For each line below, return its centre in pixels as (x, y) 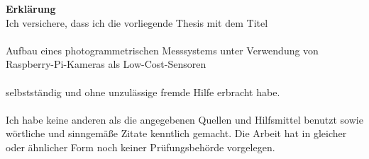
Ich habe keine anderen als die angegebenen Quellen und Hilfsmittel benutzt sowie (184, 119)
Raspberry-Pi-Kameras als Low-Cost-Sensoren (106, 64)
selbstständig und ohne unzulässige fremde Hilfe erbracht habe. (143, 92)
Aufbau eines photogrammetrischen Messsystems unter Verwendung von (162, 50)
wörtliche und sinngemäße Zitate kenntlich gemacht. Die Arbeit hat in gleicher (176, 133)
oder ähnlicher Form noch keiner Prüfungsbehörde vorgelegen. (141, 147)
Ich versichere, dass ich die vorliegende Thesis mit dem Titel (137, 22)
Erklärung (31, 8)
